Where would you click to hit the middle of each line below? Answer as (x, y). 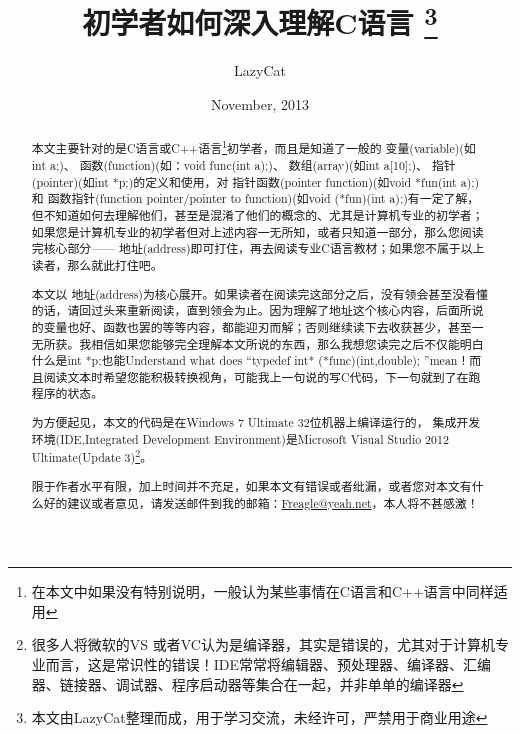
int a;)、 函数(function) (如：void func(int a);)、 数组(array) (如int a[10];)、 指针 (243, 165)
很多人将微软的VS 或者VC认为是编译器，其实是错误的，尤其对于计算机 (263, 644)
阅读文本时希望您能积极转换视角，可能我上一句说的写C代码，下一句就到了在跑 (262, 376)
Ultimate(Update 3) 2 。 (92, 456)
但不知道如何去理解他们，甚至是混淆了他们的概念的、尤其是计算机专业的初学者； (257, 215)
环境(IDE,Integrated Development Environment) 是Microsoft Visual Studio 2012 (240, 438)
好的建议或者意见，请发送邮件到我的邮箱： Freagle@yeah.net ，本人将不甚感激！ (261, 502)
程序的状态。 (67, 393)
